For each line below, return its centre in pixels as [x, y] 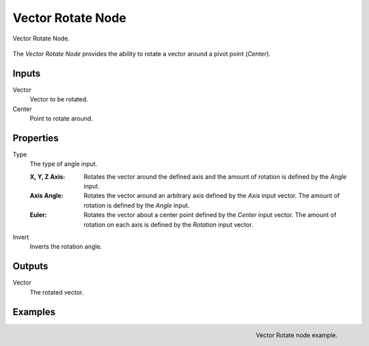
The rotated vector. [57, 292]
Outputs [30, 266]
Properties [36, 138]
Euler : [38, 215]
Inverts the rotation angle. [66, 247]
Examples [34, 312]
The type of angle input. [64, 164]
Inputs [27, 73]
